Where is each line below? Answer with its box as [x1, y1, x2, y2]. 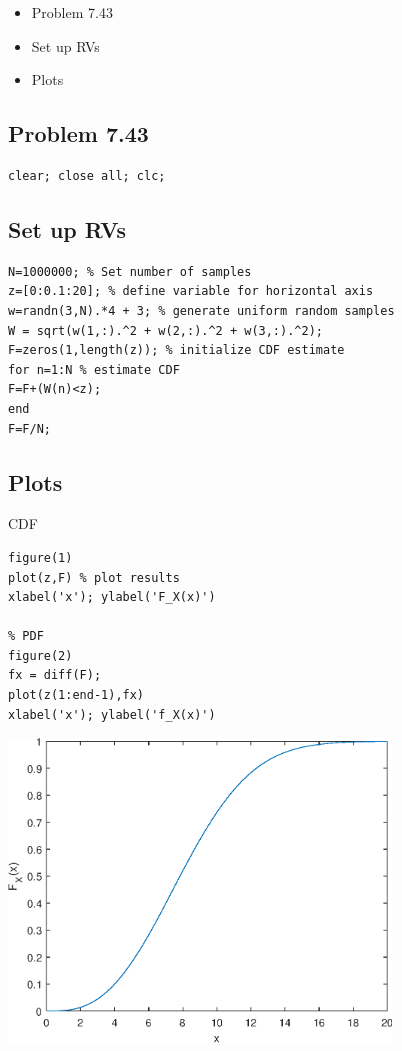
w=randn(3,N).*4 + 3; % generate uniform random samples [8, 303, 395, 318]
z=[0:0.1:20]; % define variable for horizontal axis [8, 284, 374, 299]
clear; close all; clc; [8, 168, 166, 183]
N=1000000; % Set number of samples [8, 264, 252, 279]
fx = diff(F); [8, 668, 102, 683]
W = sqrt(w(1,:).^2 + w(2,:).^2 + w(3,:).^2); [8, 323, 323, 338]
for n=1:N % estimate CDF [8, 362, 180, 377]
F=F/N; [8, 421, 51, 436]
